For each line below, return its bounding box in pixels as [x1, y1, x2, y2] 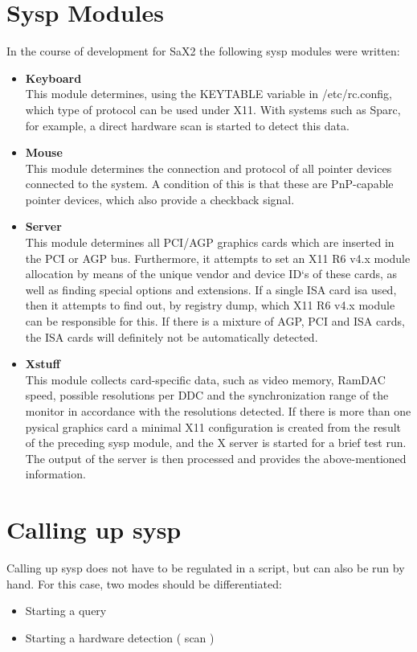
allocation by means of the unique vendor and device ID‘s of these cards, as [25, 265, 398, 282]
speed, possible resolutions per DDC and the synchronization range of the [25, 387, 389, 404]
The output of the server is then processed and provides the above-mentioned [25, 449, 407, 466]
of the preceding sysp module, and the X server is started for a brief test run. [25, 434, 407, 451]
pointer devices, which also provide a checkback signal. [25, 191, 295, 207]
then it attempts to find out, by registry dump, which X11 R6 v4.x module [25, 297, 395, 314]
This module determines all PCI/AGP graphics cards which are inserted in [25, 234, 395, 251]
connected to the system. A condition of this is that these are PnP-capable [25, 175, 394, 192]
